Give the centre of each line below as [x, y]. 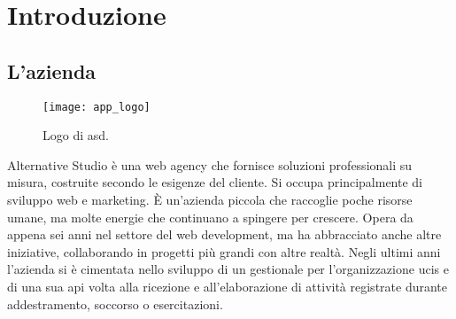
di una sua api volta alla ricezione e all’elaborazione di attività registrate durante [227, 286]
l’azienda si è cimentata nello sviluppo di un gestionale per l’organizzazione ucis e [228, 269]
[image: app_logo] [97, 107]
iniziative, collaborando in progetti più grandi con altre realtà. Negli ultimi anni [224, 251]
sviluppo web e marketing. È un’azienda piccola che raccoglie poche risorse [210, 200]
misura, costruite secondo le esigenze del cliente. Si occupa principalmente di [215, 182]
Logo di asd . [76, 135]
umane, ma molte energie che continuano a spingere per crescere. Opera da [210, 217]
